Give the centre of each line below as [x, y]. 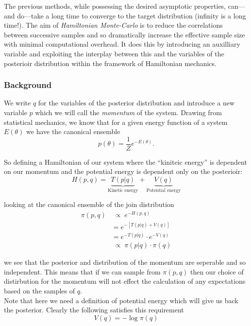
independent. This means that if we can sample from [82, 271]
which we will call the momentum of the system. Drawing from [128, 112]
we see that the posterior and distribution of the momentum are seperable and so [125, 262]
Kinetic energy [123, 190]
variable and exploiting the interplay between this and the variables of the [114, 53]
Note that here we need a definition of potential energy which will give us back [121, 300]
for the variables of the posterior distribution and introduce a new [136, 103]
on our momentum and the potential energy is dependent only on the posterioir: [123, 171]
